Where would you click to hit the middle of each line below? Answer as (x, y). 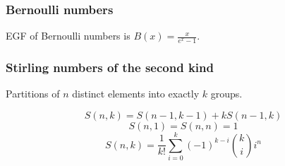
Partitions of (33, 94)
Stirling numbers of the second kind (110, 67)
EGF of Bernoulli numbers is (68, 36)
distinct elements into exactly (136, 94)
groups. (226, 94)
